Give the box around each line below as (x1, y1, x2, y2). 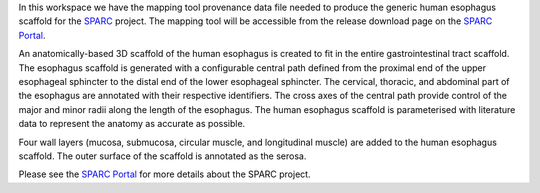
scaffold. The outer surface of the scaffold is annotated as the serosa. (18, 150, 307, 162)
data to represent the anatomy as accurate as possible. (18, 118, 246, 130)
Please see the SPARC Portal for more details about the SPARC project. (18, 168, 311, 180)
